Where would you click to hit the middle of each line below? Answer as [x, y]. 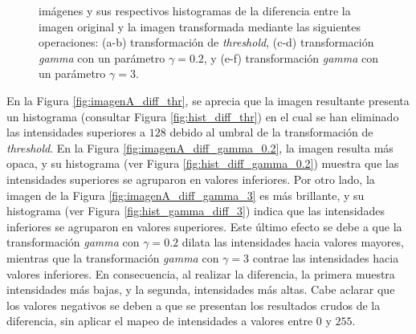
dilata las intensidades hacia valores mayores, [293, 242]
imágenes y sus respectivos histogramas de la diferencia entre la [195, 10]
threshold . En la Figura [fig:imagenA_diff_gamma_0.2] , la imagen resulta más [200, 147]
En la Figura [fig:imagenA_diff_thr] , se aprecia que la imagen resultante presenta [208, 100]
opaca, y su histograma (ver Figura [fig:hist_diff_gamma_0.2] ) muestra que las [203, 163]
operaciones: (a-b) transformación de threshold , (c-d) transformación [206, 42]
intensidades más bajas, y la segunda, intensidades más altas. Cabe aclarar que [201, 289]
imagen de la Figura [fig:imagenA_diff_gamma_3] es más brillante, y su [186, 195]
